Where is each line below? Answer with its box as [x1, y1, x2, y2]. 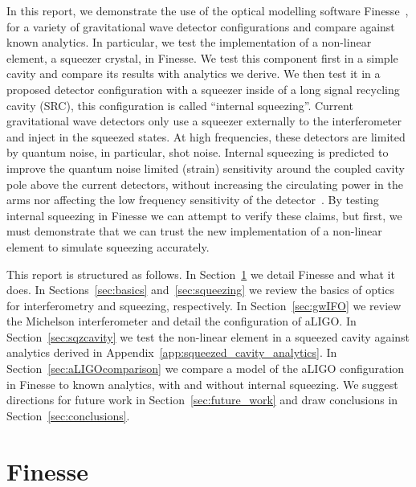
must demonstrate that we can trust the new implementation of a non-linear [6, 223, 382, 239]
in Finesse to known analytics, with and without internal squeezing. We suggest [6, 375, 398, 392]
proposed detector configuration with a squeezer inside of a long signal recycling [6, 80, 400, 97]
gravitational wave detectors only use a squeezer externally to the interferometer [6, 113, 402, 129]
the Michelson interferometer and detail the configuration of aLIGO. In [6, 313, 357, 329]
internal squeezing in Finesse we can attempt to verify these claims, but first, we [6, 207, 402, 223]
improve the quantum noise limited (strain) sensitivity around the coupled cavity [6, 159, 405, 176]
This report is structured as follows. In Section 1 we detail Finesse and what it [6, 265, 395, 282]
